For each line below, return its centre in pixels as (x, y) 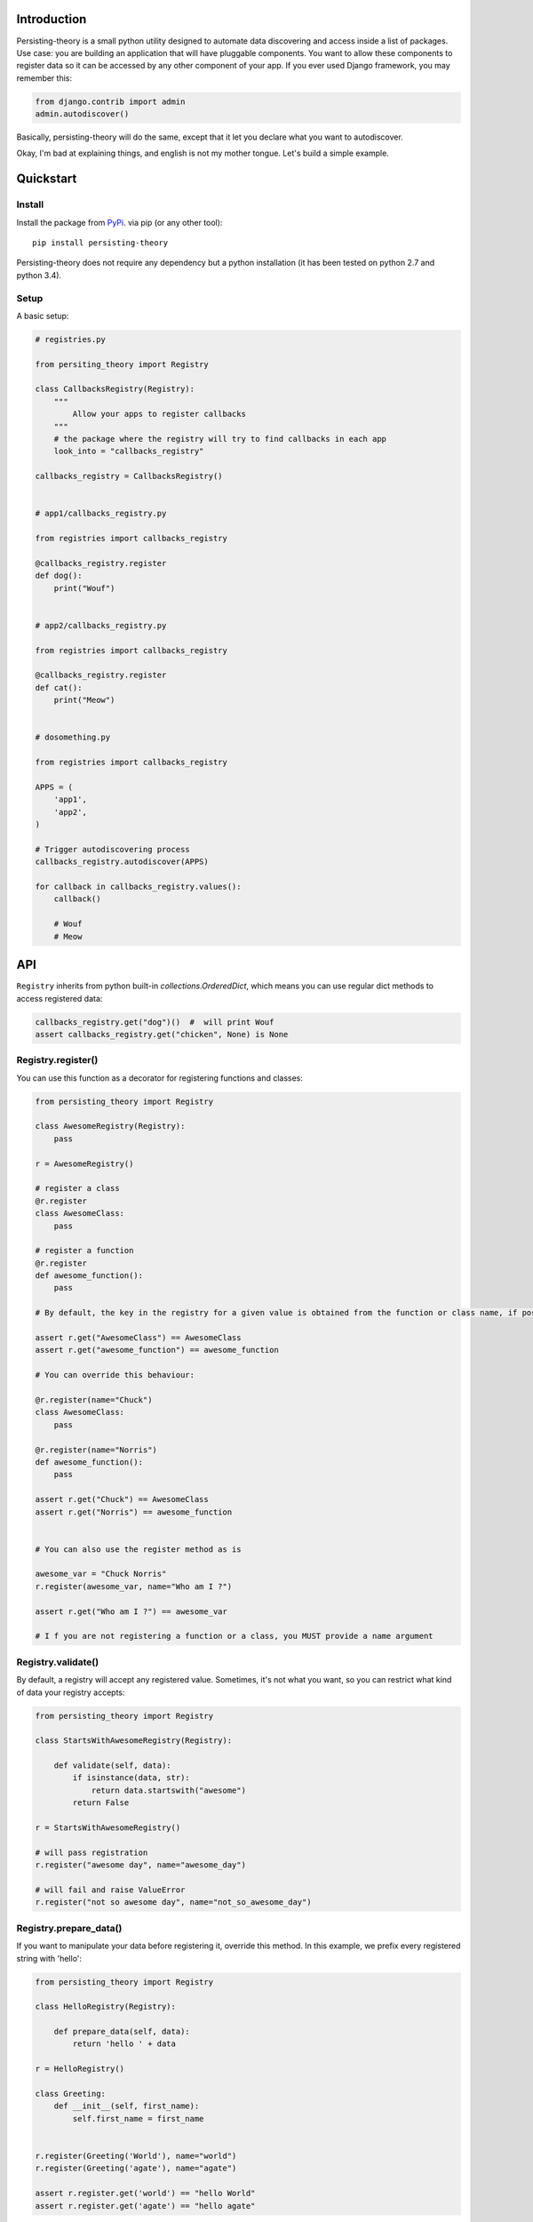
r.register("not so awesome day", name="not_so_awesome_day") (173, 1902)
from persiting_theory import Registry (122, 364)
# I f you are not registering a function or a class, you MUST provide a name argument (235, 1636)
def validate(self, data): (113, 1766)
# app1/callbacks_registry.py (101, 514)
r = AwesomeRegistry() (84, 1163)
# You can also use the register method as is (138, 1549)
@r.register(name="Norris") (96, 1450)
